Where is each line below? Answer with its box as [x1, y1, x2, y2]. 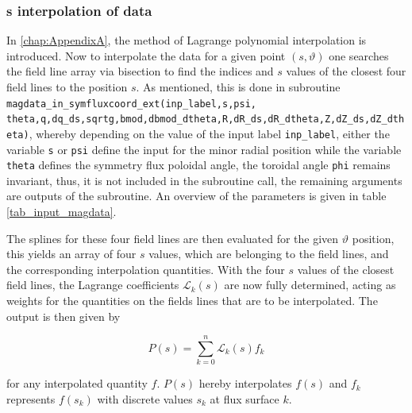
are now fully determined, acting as [224, 276, 396, 293]
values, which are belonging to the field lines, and [148, 245, 389, 262]
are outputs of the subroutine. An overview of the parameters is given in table [6, 187, 387, 204]
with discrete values [97, 390, 193, 407]
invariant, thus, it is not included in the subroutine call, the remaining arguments [6, 172, 402, 188]
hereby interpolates [198, 375, 292, 392]
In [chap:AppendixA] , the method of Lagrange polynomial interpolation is [6, 32, 367, 48]
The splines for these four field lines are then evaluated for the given [6, 230, 339, 246]
